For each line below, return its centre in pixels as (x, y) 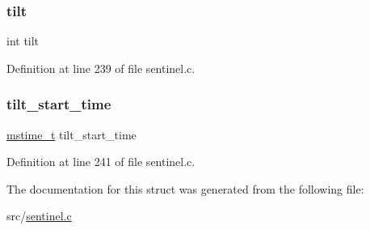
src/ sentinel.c (39, 216)
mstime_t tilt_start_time (71, 134)
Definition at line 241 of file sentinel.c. (101, 162)
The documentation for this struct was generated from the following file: (185, 188)
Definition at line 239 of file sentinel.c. (101, 68)
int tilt (23, 41)
